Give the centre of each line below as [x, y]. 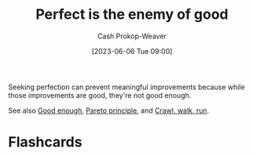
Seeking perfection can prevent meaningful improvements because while [126, 87]
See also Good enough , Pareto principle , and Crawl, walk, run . [109, 110]
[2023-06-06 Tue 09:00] [132, 51]
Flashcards [45, 142]
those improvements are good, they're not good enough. [100, 95]
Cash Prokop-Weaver [132, 36]
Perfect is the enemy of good [132, 14]
